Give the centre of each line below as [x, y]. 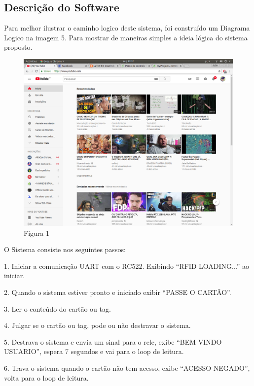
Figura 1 [36, 233]
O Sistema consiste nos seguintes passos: [65, 249]
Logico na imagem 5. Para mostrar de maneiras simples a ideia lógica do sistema [126, 37]
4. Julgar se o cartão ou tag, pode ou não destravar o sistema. [97, 325]
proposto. [18, 47]
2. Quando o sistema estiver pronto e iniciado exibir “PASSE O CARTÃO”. [118, 292]
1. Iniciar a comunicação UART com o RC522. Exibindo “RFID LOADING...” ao [127, 266]
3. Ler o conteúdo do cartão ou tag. [57, 308]
